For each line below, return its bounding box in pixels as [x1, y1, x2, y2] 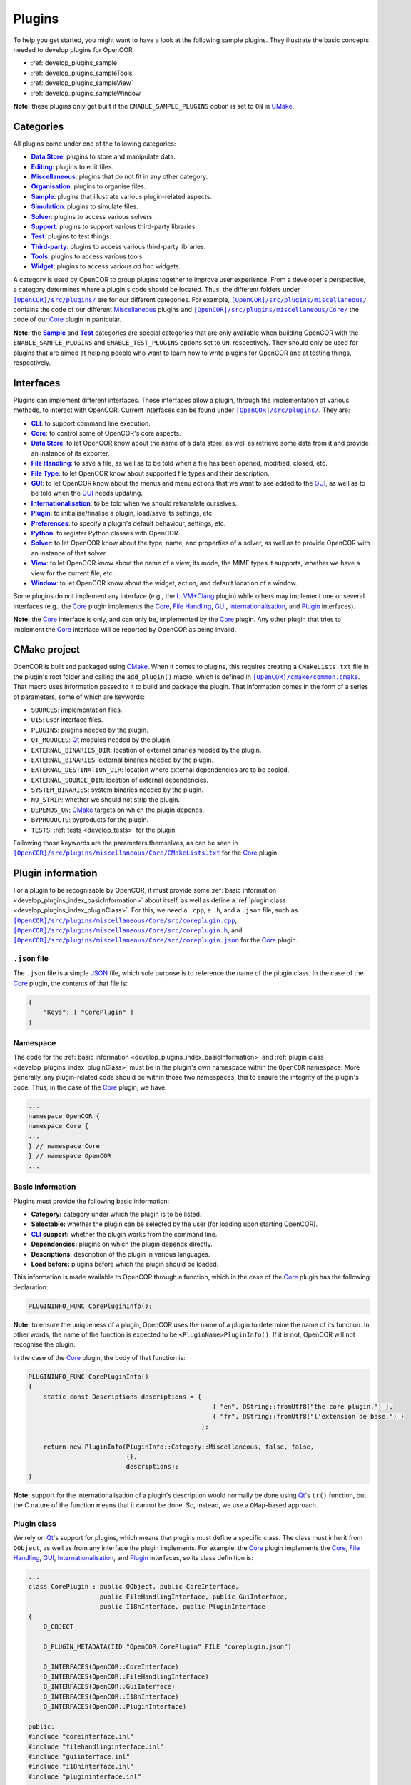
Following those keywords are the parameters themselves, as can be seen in [13, 839, 238, 848]
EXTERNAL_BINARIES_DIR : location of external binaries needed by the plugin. [31, 745, 262, 754]
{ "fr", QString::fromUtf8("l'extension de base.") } [212, 1412, 405, 1421]
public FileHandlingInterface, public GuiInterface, [99, 1592, 288, 1601]
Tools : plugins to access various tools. [31, 252, 144, 261]
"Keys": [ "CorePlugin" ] [43, 1008, 134, 1017]
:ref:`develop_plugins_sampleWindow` [31, 89, 143, 97]
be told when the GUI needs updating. [31, 489, 143, 498]
